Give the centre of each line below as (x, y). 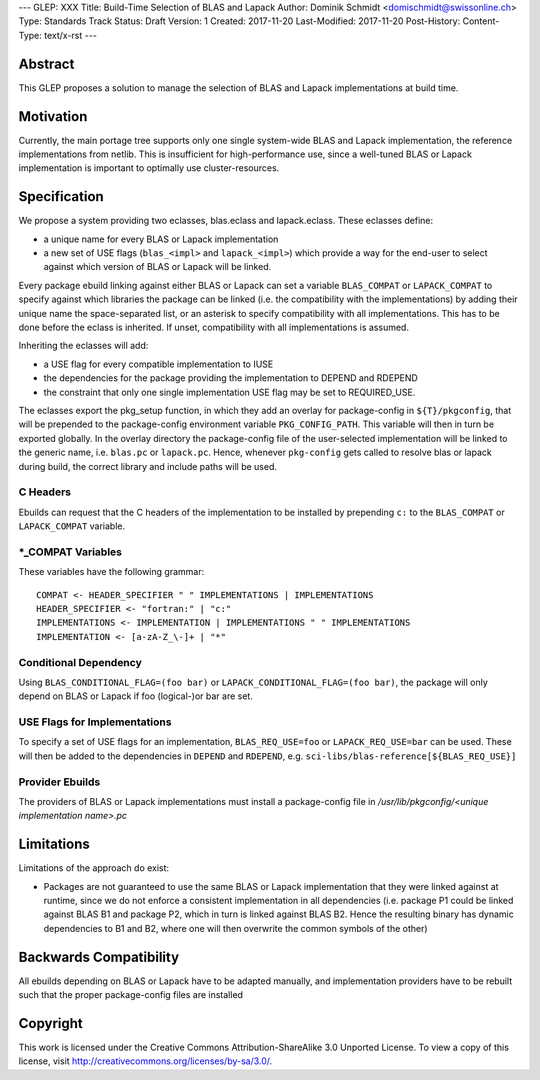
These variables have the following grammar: (111, 572)
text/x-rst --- (70, 35)
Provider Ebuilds (59, 782)
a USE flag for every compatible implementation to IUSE (158, 364)
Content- (481, 21)
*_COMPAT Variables (70, 552)
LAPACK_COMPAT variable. (71, 526)
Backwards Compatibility (99, 956)
